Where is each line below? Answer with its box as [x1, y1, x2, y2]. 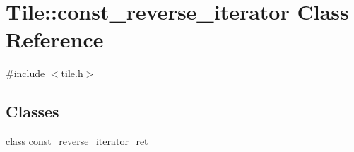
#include [6, 66, 45, 81]
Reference [6, 25, 104, 54]
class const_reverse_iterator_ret [6, 134, 148, 148]
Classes [6, 100, 59, 122]
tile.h [61, 66, 83, 81]
